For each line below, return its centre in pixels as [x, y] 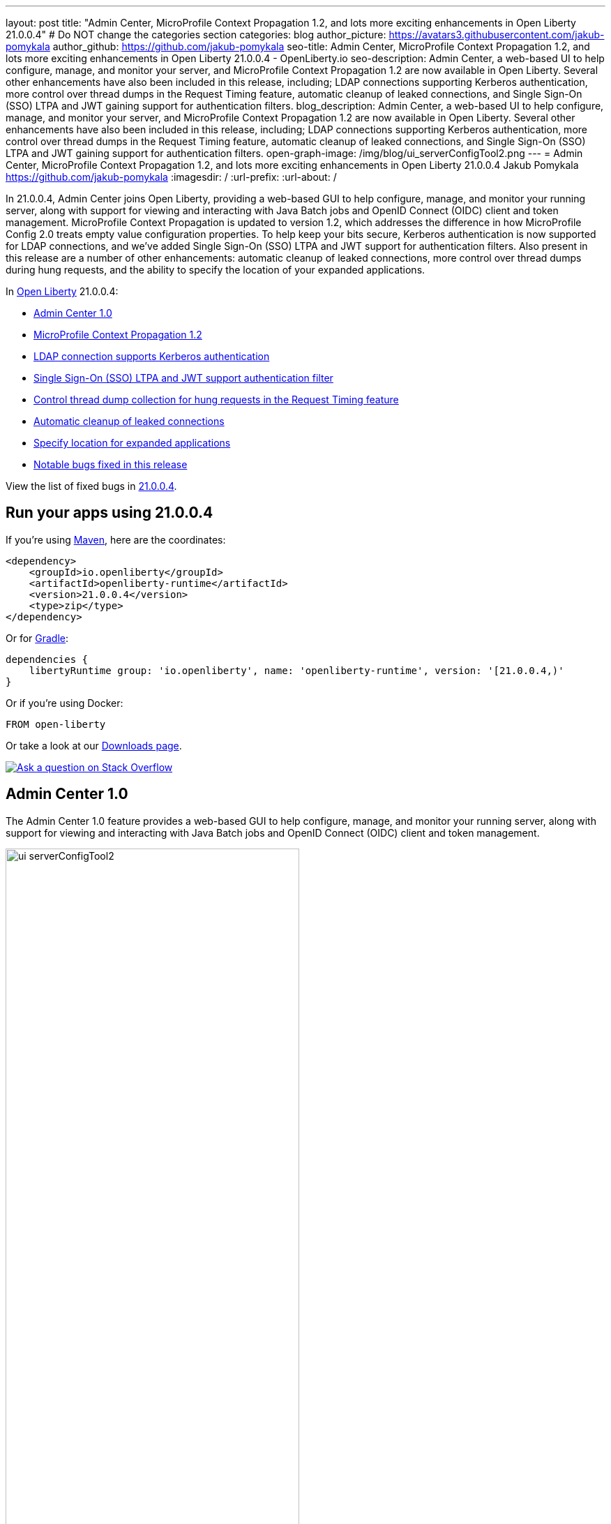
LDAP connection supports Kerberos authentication [152, 356]
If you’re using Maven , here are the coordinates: [116, 539]
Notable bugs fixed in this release [111, 464]
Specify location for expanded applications [132, 443]
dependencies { [47, 659]
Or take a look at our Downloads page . [94, 745]
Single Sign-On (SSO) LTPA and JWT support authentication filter [183, 378]
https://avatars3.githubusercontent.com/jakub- [497, 35]
